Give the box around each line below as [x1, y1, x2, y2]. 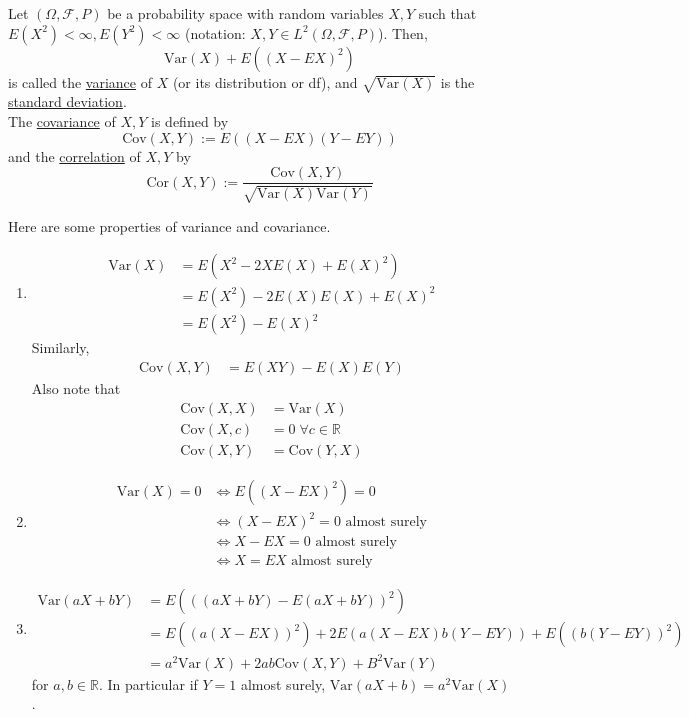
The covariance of [8, 110, 116, 131]
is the [440, 71, 475, 92]
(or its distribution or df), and [172, 71, 358, 92]
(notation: [184, 22, 246, 43]
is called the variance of [8, 71, 153, 92]
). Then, [378, 22, 428, 43]
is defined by [151, 110, 229, 131]
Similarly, [31, 337, 90, 358]
